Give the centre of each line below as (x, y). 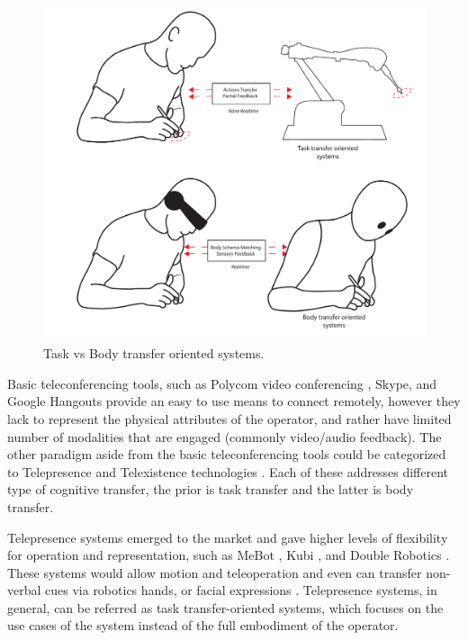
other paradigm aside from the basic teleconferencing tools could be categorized (227, 454)
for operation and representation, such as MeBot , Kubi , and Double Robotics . (229, 555)
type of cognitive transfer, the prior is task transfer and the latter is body (211, 489)
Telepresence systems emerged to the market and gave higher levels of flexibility (228, 537)
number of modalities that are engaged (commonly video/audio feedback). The (225, 436)
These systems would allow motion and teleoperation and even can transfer (215, 572)
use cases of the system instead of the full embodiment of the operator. (203, 625)
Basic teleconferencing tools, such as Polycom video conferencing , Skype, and (222, 383)
